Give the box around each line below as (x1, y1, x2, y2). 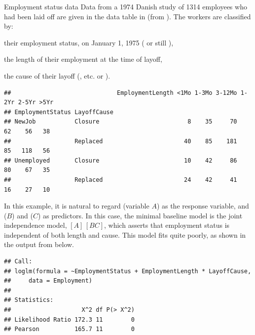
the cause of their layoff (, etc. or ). (4, 70, 110, 81)
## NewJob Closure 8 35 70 (4, 118, 237, 126)
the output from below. (4, 239, 74, 250)
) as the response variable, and (156, 201, 249, 211)
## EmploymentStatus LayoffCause (4, 108, 113, 116)
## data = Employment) (4, 277, 92, 285)
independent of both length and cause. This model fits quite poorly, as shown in (4, 229, 246, 240)
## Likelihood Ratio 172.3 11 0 (4, 316, 135, 323)
